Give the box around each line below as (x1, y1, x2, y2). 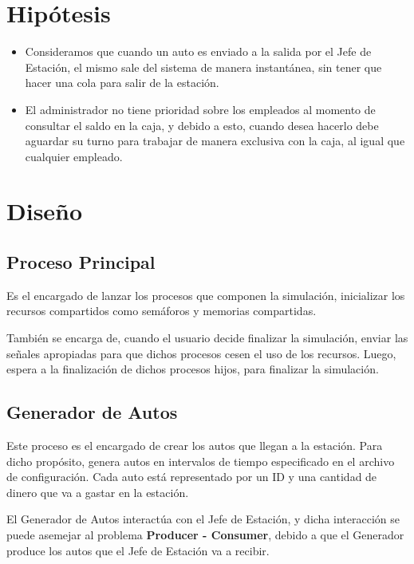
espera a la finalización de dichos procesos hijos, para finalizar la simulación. (6, 361, 379, 377)
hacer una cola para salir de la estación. (25, 74, 219, 91)
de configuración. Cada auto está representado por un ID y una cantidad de (6, 468, 377, 485)
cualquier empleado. (25, 148, 123, 164)
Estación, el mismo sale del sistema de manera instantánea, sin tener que (25, 58, 382, 75)
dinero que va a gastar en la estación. (6, 483, 189, 500)
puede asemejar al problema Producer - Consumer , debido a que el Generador (6, 527, 404, 542)
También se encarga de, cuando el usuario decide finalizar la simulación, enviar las (6, 329, 408, 346)
